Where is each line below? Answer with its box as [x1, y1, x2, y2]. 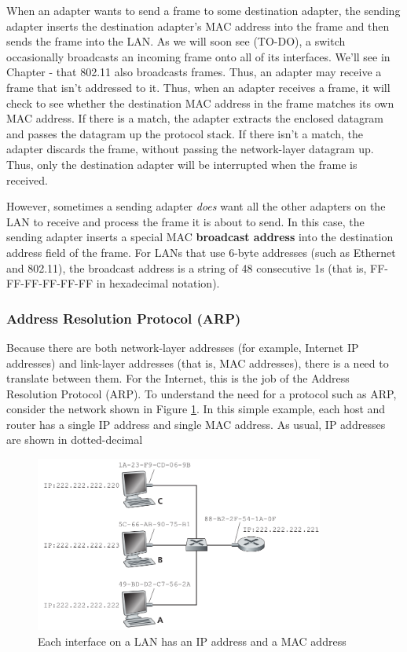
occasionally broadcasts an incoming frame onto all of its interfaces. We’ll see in [6, 48, 390, 64]
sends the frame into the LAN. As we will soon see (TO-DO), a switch [6, 33, 346, 49]
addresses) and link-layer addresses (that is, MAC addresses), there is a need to [6, 354, 389, 371]
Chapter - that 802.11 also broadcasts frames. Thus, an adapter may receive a [6, 64, 382, 80]
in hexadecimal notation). [96, 275, 220, 291]
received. [6, 171, 48, 188]
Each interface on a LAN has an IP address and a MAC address [38, 632, 346, 649]
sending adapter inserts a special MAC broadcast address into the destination [6, 229, 394, 245]
